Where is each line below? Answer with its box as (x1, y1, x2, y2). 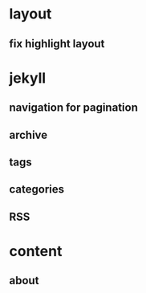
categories (9, 182, 65, 197)
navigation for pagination (9, 101, 139, 115)
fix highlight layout (9, 37, 105, 51)
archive (9, 128, 48, 141)
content (9, 242, 63, 260)
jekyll (9, 69, 47, 87)
